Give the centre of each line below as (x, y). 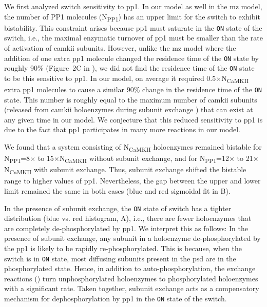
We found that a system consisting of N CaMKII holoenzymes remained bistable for (133, 147)
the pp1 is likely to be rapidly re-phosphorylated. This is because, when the (123, 248)
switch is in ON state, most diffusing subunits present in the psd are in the (120, 258)
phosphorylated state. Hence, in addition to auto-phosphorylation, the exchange (130, 268)
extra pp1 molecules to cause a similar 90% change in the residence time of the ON (133, 89)
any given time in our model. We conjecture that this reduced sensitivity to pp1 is (133, 119)
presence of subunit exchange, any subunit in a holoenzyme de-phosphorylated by (132, 238)
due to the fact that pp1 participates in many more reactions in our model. (122, 129)
